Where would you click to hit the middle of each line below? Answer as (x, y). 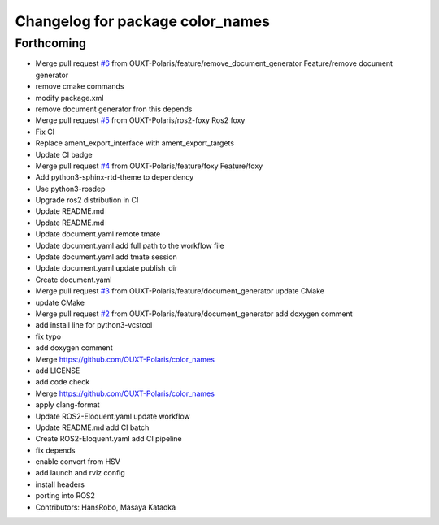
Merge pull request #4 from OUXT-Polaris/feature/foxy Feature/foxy (149, 166)
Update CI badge (64, 154)
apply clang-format (68, 405)
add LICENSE (58, 371)
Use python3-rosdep (70, 189)
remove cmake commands (80, 86)
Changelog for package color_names (142, 21)
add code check (63, 382)
